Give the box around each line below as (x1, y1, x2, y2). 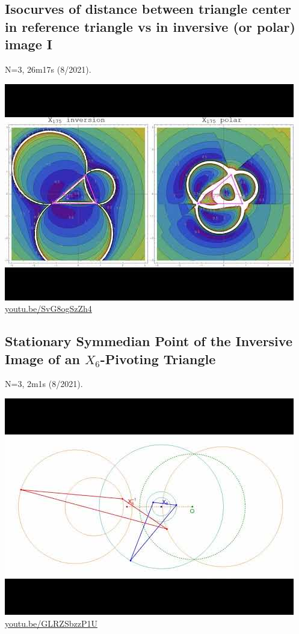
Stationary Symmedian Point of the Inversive (5, 332, 292, 350)
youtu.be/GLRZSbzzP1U (5, 617, 97, 629)
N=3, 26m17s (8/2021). (5, 62, 91, 75)
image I (5, 35, 52, 53)
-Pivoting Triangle (100, 349, 216, 368)
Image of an (5, 349, 80, 368)
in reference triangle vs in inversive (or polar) (5, 17, 295, 35)
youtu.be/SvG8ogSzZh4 (5, 302, 92, 315)
